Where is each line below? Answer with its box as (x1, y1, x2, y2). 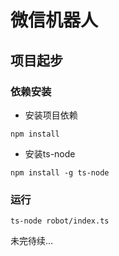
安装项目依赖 (24, 109, 78, 121)
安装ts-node (24, 147, 76, 160)
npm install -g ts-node (10, 167, 110, 178)
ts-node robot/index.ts (10, 216, 110, 226)
